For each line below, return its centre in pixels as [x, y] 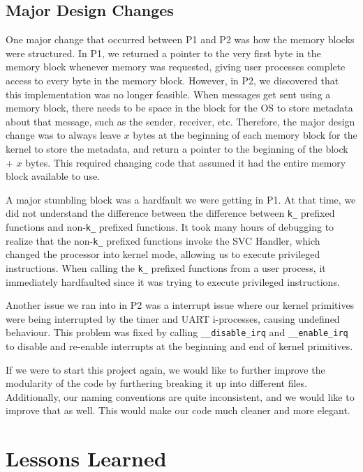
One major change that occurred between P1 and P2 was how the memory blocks [180, 39]
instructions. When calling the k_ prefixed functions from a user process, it [166, 267]
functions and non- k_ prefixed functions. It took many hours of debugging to [170, 226]
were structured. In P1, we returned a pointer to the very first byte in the [163, 53]
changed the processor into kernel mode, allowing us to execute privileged [163, 254]
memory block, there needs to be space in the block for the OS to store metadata [179, 108]
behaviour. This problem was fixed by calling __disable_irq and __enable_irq [177, 332]
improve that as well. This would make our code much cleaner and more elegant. [178, 410]
